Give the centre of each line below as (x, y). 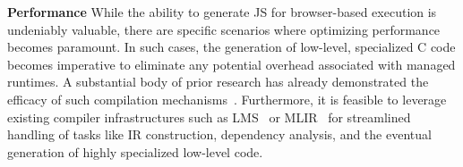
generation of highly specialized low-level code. (135, 151)
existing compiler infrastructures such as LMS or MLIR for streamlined (209, 117)
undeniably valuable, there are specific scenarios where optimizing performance (224, 29)
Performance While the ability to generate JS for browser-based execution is (222, 12)
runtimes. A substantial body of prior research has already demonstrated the (218, 82)
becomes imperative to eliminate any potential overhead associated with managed (231, 64)
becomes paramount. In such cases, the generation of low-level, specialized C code (231, 47)
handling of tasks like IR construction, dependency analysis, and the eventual (219, 134)
